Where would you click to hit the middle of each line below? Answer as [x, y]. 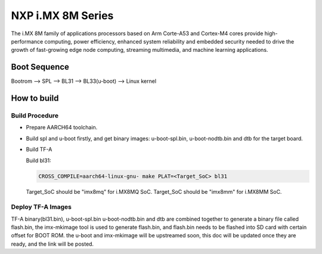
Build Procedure [35, 116]
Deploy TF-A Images [41, 207]
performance [27, 41]
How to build [35, 98]
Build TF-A [39, 150]
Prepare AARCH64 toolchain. [62, 128]
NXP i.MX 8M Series [62, 16]
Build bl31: [39, 160]
